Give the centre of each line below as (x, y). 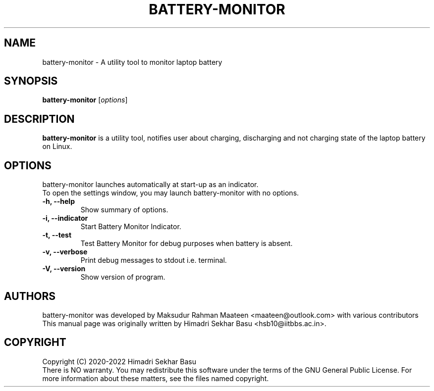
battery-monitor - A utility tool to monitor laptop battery (132, 62)
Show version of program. (123, 277)
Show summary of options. (124, 210)
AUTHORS (30, 296)
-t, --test (57, 235)
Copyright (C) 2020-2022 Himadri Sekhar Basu (119, 361)
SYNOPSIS (31, 81)
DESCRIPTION (39, 119)
